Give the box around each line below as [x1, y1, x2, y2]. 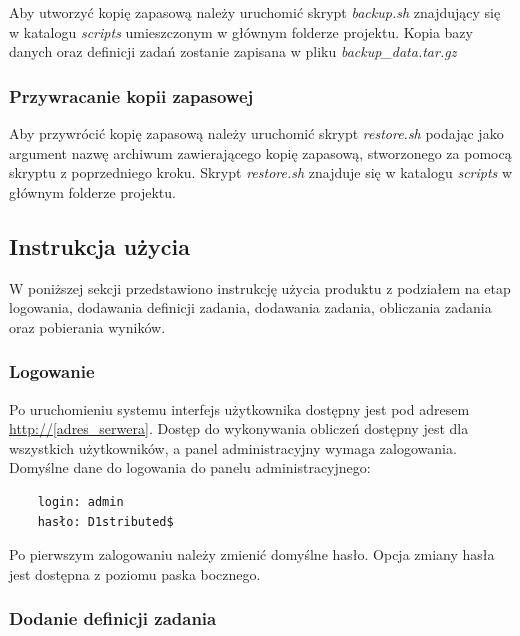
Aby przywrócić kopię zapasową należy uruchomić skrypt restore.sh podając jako [9, 123, 504, 143]
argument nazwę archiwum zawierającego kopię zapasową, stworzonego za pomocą [9, 142, 512, 163]
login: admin [37, 494, 124, 509]
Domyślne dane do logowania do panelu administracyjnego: [9, 457, 371, 478]
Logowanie [9, 359, 95, 384]
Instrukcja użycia [9, 230, 190, 261]
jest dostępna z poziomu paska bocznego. [9, 563, 261, 584]
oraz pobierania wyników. [9, 316, 166, 337]
